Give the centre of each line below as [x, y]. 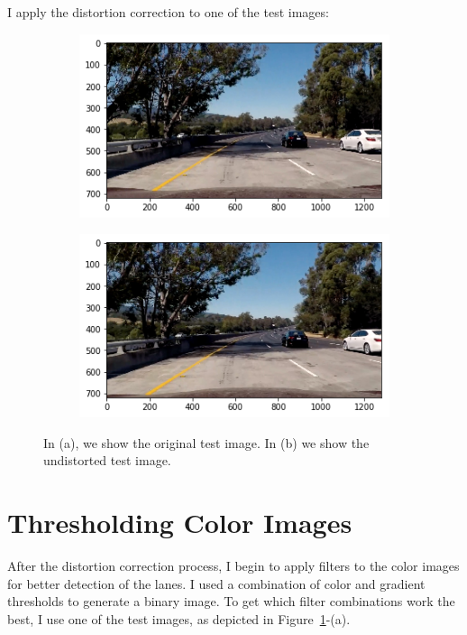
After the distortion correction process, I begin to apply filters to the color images [233, 565]
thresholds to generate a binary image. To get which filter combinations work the [231, 601]
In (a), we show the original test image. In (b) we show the [206, 442]
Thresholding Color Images [180, 523]
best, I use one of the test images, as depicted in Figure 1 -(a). [179, 618]
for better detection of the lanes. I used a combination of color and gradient [216, 583]
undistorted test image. [107, 460]
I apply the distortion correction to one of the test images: [168, 12]
